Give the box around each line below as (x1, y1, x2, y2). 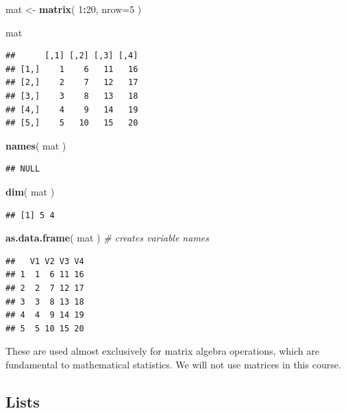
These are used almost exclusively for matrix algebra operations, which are (5, 344, 319, 358)
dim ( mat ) (5, 184, 55, 198)
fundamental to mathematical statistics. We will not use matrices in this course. (5, 357, 341, 371)
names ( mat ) (5, 138, 66, 152)
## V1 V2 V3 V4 (5, 256, 84, 266)
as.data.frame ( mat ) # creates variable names (5, 231, 210, 245)
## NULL (5, 164, 40, 174)
